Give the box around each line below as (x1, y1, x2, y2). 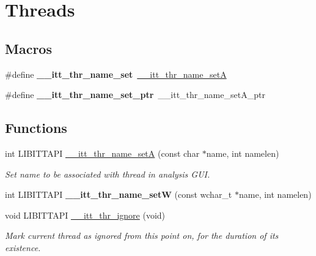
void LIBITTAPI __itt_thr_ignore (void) (5, 208, 166, 221)
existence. (5, 241, 41, 254)
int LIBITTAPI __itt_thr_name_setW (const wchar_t (5, 188, 232, 201)
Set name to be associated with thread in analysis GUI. (5, 167, 210, 180)
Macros (5, 39, 52, 58)
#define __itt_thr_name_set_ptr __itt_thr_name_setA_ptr (5, 88, 265, 101)
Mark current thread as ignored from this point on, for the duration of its (5, 229, 279, 242)
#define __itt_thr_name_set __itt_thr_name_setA (5, 67, 227, 80)
